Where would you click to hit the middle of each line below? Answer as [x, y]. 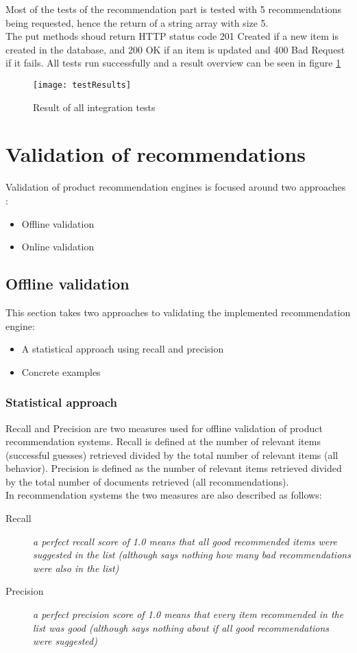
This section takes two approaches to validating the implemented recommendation [178, 312]
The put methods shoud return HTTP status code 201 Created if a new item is [172, 36]
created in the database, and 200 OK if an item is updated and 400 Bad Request [175, 49]
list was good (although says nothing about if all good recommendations [181, 627]
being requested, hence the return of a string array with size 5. [137, 22]
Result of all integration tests [94, 107]
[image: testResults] [82, 85]
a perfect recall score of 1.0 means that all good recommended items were [185, 541]
